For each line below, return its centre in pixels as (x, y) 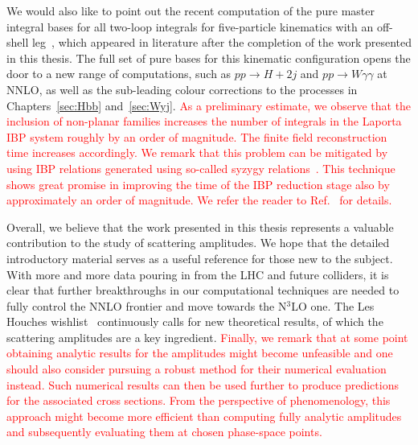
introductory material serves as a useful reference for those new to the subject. (200, 258)
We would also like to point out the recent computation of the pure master (191, 10)
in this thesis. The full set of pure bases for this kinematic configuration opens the (209, 58)
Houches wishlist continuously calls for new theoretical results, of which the (195, 321)
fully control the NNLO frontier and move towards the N (147, 305)
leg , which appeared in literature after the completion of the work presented (222, 42)
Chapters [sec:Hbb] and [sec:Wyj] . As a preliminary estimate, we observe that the (209, 105)
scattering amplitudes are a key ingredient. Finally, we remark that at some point (207, 337)
